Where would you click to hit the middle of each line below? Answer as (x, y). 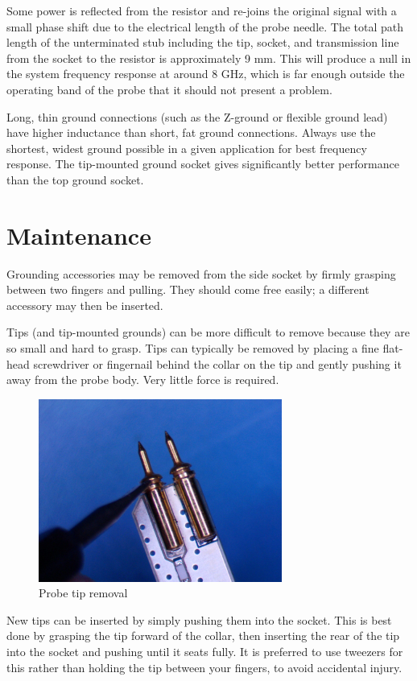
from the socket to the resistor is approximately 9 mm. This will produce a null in (209, 58)
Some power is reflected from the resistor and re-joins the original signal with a (202, 10)
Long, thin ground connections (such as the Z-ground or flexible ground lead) (197, 116)
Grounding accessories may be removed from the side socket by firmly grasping (201, 273)
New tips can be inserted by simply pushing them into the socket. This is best (199, 619)
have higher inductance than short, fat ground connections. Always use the (191, 132)
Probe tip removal (83, 593)
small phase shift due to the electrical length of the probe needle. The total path (205, 26)
